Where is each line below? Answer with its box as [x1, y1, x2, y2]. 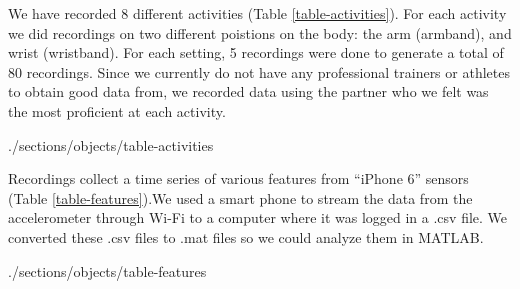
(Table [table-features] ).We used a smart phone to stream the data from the [8, 187, 473, 208]
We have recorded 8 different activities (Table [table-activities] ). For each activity [8, 3, 507, 23]
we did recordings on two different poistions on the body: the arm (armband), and [8, 22, 512, 43]
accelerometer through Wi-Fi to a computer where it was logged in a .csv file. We [8, 207, 508, 228]
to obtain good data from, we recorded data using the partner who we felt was [8, 81, 489, 102]
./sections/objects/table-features [8, 260, 207, 281]
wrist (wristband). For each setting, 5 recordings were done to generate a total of [8, 42, 504, 63]
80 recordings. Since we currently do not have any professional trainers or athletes [8, 61, 510, 82]
